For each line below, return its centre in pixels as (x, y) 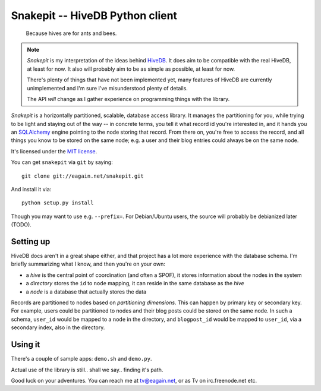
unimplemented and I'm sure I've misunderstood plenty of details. (108, 88)
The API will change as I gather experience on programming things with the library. (128, 99)
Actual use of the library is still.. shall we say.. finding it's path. (87, 370)
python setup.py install (58, 203)
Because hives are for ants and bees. (71, 33)
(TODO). (21, 225)
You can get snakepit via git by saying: (62, 162)
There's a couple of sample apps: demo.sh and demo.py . (81, 359)
